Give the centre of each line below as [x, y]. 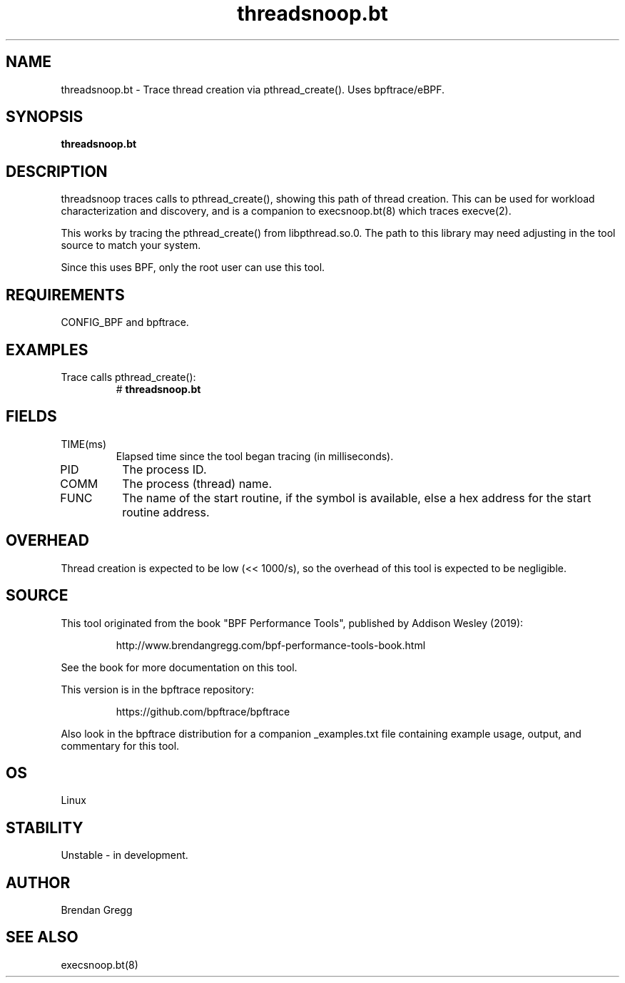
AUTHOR [38, 882]
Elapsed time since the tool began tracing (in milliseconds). [255, 456]
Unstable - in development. [125, 855]
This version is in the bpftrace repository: [157, 689]
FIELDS [31, 417]
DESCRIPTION [57, 171]
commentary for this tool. [120, 745]
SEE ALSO [42, 937]
